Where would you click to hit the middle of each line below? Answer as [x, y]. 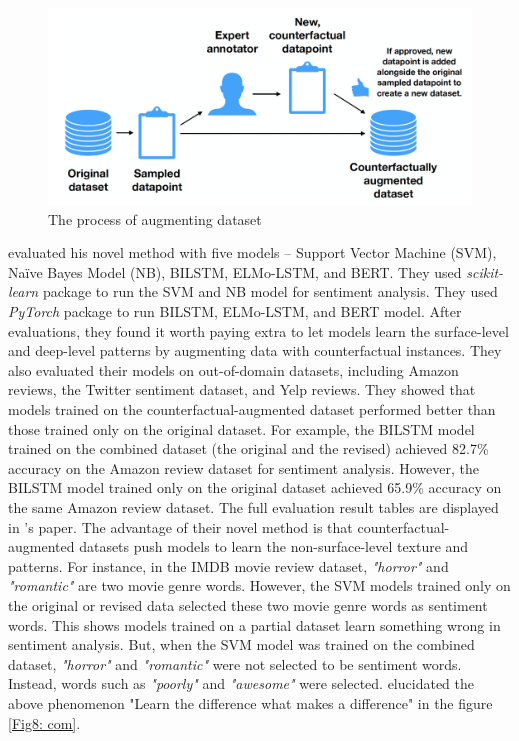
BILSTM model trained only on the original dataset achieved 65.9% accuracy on [255, 487]
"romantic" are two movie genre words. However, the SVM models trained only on [259, 585]
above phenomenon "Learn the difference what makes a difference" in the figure [250, 702]
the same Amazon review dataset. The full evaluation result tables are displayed [253, 507]
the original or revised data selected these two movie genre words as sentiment [248, 604]
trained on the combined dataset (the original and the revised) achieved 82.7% [248, 448]
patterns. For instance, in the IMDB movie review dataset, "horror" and [228, 565]
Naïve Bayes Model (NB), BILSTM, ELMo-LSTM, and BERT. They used [235, 271]
